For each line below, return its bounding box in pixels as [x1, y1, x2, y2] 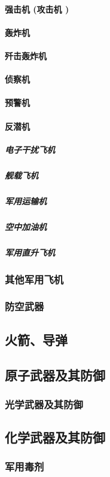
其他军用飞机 [5, 271, 64, 286]
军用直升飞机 [5, 246, 55, 258]
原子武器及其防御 [5, 365, 105, 384]
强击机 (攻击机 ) [5, 2, 69, 15]
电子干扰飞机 [5, 143, 55, 155]
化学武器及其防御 [5, 428, 105, 447]
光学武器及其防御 [5, 396, 83, 411]
